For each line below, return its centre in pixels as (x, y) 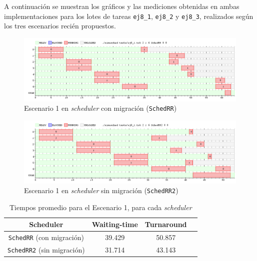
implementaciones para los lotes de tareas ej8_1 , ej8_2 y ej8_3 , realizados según (129, 16)
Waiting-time (115, 224)
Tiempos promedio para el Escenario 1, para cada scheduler (101, 207)
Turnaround (166, 224)
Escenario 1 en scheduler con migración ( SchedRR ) (100, 108)
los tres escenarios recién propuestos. (60, 26)
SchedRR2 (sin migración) (46, 250)
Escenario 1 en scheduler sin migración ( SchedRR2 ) (101, 190)
